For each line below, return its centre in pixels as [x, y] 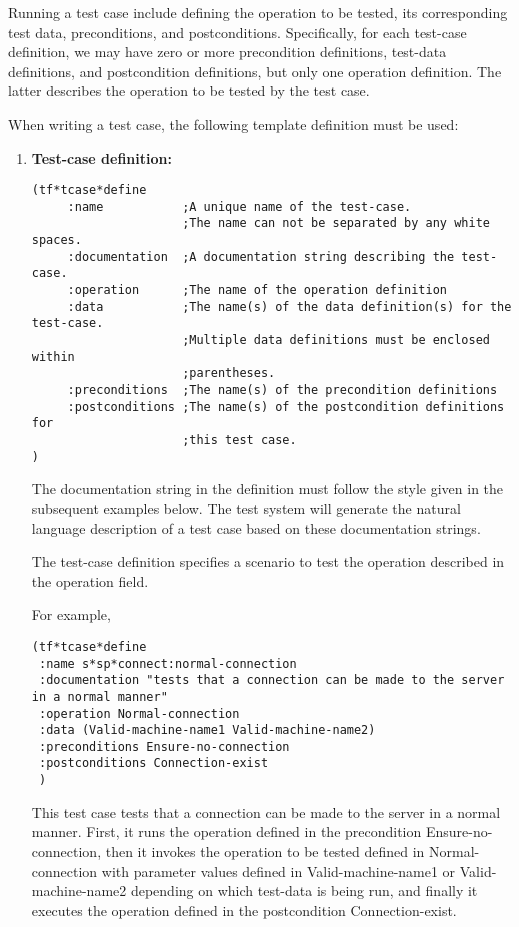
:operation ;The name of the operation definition [257, 290]
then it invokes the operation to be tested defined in [265, 850]
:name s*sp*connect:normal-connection [167, 663]
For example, [71, 614]
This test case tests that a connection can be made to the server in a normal [266, 811]
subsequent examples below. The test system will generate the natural [246, 507]
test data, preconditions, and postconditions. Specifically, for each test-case [237, 31]
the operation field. [90, 580]
